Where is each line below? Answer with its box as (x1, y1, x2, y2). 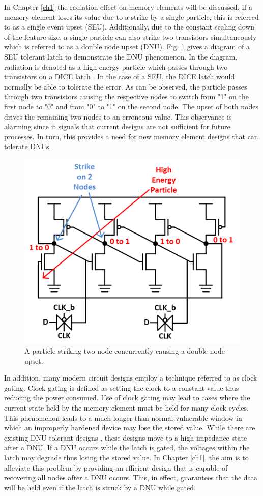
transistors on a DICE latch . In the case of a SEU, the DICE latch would (4, 71, 235, 82)
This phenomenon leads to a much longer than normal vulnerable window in (4, 412, 242, 423)
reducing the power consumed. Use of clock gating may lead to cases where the (4, 392, 250, 403)
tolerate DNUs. (4, 141, 51, 152)
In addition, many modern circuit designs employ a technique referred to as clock (4, 372, 257, 383)
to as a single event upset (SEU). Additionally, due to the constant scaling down (4, 21, 255, 32)
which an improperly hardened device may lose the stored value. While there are (4, 422, 255, 433)
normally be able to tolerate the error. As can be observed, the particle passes (4, 81, 247, 92)
